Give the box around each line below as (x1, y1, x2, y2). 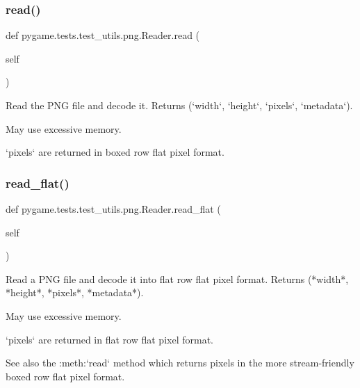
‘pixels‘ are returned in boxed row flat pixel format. (6, 145, 224, 159)
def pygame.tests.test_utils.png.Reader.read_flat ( (6, 202, 221, 216)
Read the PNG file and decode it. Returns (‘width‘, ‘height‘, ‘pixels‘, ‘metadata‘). (6, 98, 353, 112)
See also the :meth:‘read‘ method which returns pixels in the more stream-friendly (6, 355, 354, 370)
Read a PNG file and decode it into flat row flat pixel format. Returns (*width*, (6, 271, 349, 286)
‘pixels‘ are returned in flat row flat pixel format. (6, 332, 213, 346)
